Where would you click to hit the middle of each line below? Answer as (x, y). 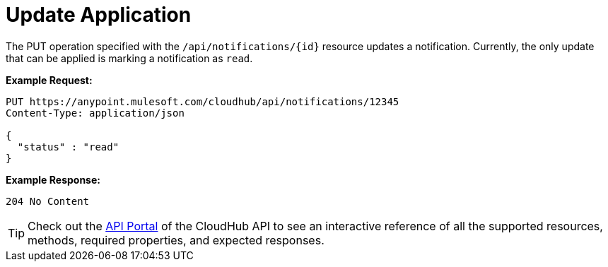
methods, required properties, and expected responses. (176, 240)
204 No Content (48, 201)
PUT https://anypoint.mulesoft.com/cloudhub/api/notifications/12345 (203, 101)
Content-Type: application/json (95, 113)
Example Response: (53, 179)
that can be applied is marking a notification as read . (129, 58)
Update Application (99, 15)
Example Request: (49, 80)
